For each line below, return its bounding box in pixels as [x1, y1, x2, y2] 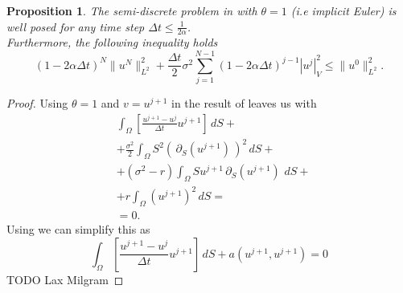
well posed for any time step [6, 18, 145, 35]
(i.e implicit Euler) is [290, 2, 397, 18]
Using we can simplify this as [6, 221, 150, 238]
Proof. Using [6, 95, 68, 112]
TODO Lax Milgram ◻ [6, 271, 124, 287]
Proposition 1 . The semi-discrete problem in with [6, 2, 257, 18]
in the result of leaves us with [171, 95, 317, 112]
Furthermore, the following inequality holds [6, 34, 218, 51]
